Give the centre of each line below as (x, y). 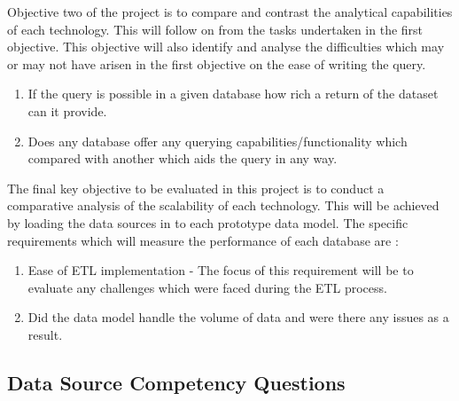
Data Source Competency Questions (176, 382)
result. (45, 334)
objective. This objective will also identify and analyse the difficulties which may (226, 47)
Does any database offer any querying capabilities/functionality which (218, 141)
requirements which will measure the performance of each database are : (203, 240)
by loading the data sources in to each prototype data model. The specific (208, 222)
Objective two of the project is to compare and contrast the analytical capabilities (230, 12)
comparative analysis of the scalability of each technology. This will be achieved (223, 205)
